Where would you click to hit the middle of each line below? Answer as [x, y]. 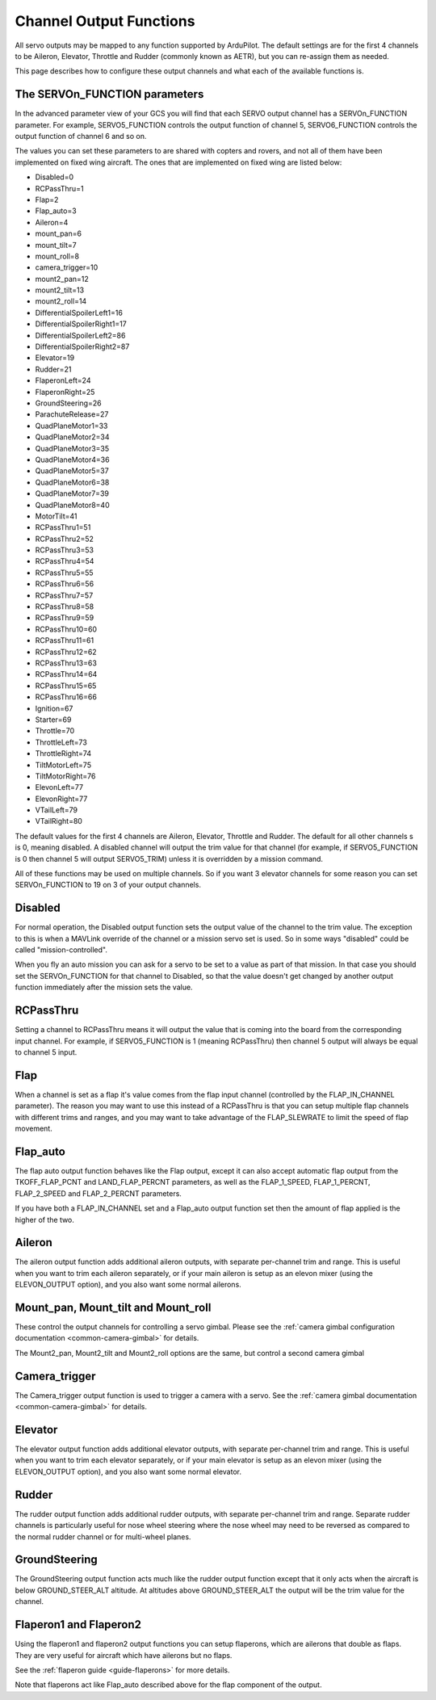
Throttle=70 [55, 731]
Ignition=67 [54, 708]
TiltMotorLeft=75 [63, 765]
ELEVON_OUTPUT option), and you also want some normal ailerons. [128, 1285]
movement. [34, 1129]
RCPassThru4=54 [65, 561]
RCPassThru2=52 [65, 539]
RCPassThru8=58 [65, 607]
